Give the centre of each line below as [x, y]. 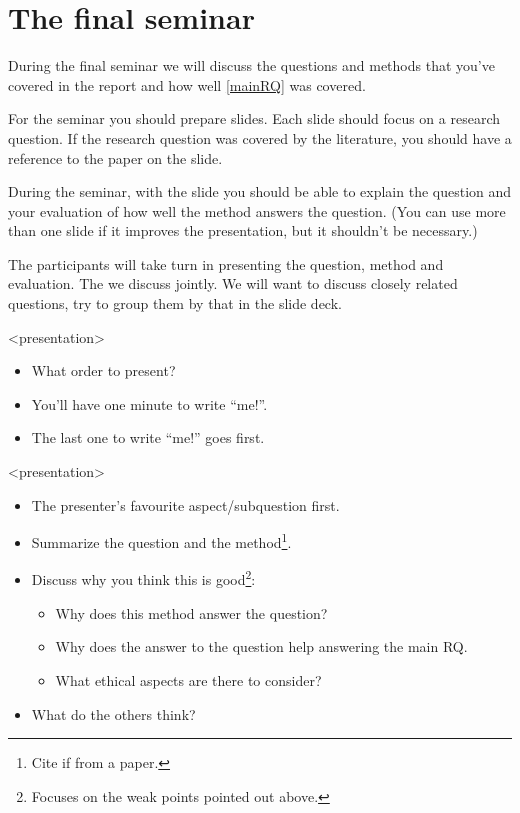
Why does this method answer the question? [191, 612]
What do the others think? [113, 713]
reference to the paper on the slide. [115, 157]
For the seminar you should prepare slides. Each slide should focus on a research [254, 118]
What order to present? [103, 370]
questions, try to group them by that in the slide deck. [175, 303]
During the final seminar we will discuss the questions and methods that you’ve [251, 65]
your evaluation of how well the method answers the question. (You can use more [257, 210]
